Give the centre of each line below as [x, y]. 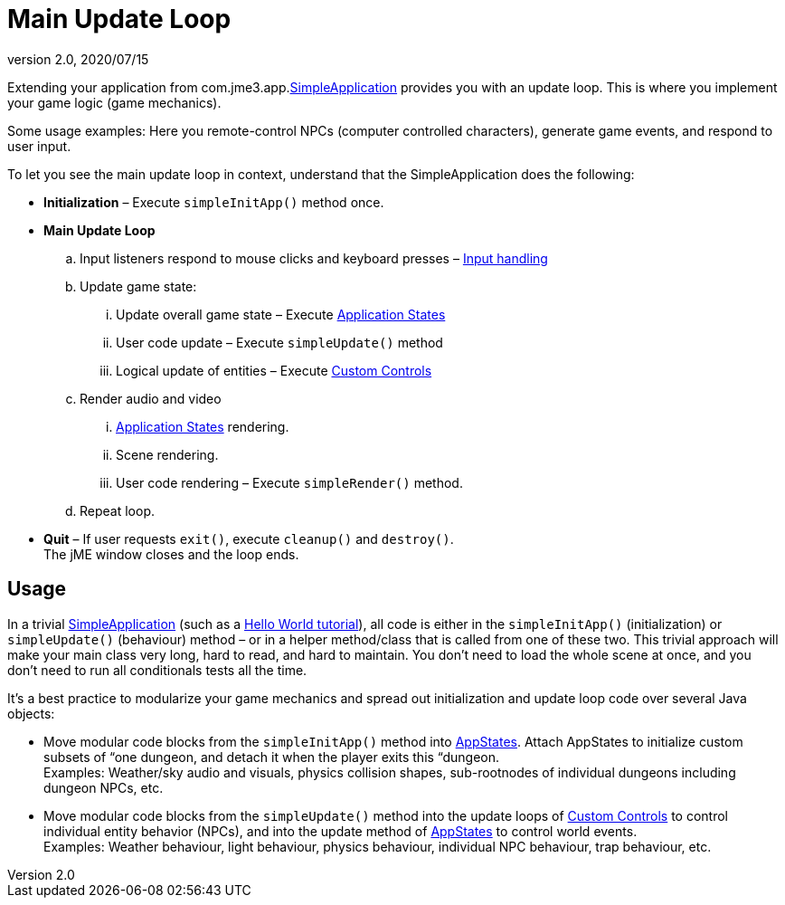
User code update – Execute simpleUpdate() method [279, 342]
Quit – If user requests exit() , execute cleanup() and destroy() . [249, 538]
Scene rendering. [167, 454]
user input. [39, 146]
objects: [31, 713]
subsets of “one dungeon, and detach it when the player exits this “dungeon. [272, 757]
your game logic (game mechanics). [114, 102]
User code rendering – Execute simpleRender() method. [289, 482]
